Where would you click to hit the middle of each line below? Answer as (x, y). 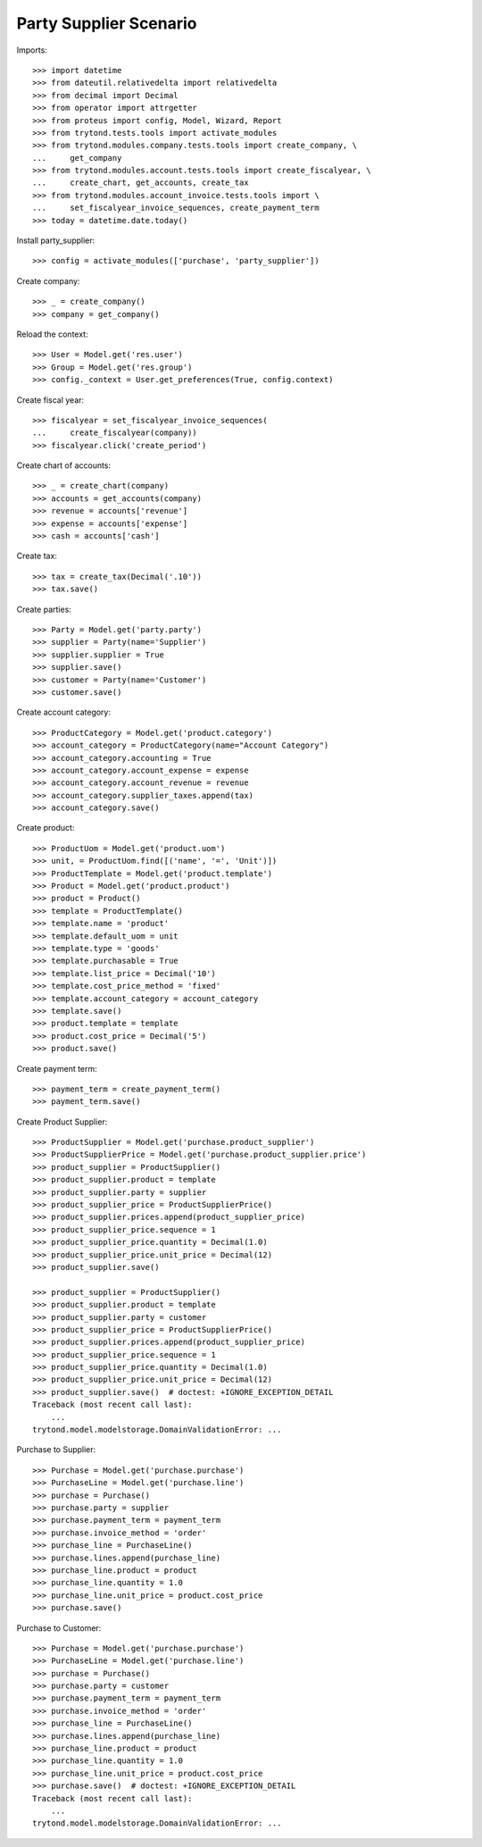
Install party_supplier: (56, 240)
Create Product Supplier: (62, 1122)
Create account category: (64, 712)
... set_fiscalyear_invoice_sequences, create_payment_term (176, 208)
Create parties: (44, 609)
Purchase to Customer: (59, 1628)
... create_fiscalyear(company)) (115, 433)
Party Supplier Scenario (107, 23)
